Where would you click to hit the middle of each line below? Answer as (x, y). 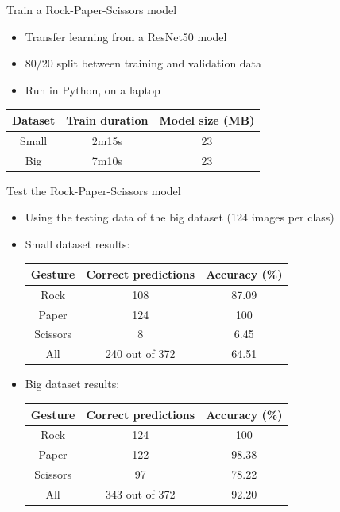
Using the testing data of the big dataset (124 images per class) (180, 217)
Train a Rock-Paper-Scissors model (92, 10)
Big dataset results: (72, 384)
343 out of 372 (141, 493)
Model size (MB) (207, 119)
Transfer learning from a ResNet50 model (126, 36)
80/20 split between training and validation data (143, 63)
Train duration (107, 119)
